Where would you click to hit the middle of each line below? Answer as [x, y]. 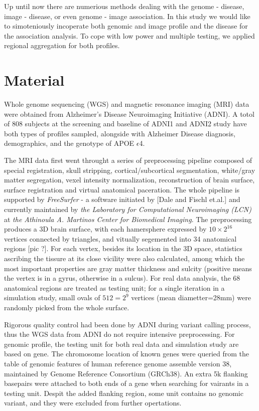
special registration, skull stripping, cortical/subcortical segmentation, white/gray [130, 170]
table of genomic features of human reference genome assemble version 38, [118, 363]
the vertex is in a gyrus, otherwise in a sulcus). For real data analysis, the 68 [122, 278]
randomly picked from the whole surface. [67, 307]
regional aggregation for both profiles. [62, 45]
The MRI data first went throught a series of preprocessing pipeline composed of [128, 160]
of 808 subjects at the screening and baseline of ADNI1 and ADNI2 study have [125, 124]
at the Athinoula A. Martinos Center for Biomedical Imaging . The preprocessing [128, 219]
